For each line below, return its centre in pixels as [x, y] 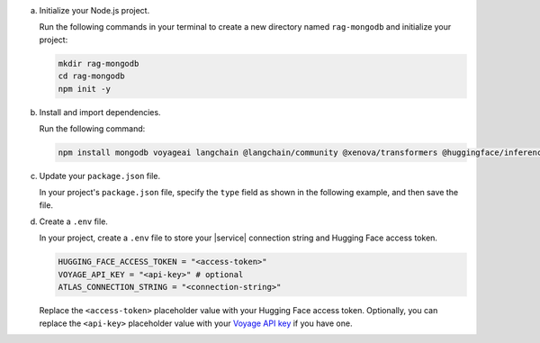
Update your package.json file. [100, 176]
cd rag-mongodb [91, 76]
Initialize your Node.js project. [94, 10]
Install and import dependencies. [100, 112]
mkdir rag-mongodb [99, 63]
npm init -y [85, 89]
